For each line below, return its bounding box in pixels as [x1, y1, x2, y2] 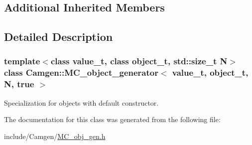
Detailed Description [4, 29, 113, 44]
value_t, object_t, [172, 66, 249, 79]
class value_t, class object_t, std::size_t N [50, 55, 228, 67]
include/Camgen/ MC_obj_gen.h [4, 131, 106, 141]
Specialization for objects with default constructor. [4, 97, 159, 108]
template [4, 55, 40, 67]
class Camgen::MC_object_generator [4, 66, 158, 79]
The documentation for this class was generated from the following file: [4, 114, 221, 125]
